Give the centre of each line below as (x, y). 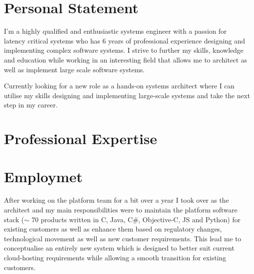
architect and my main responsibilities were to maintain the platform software (121, 209)
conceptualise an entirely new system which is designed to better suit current (119, 248)
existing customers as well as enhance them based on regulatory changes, (113, 229)
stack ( (14, 219)
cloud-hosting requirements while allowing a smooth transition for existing (115, 257)
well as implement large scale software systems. (74, 69)
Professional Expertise (81, 138)
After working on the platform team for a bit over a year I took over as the (116, 200)
